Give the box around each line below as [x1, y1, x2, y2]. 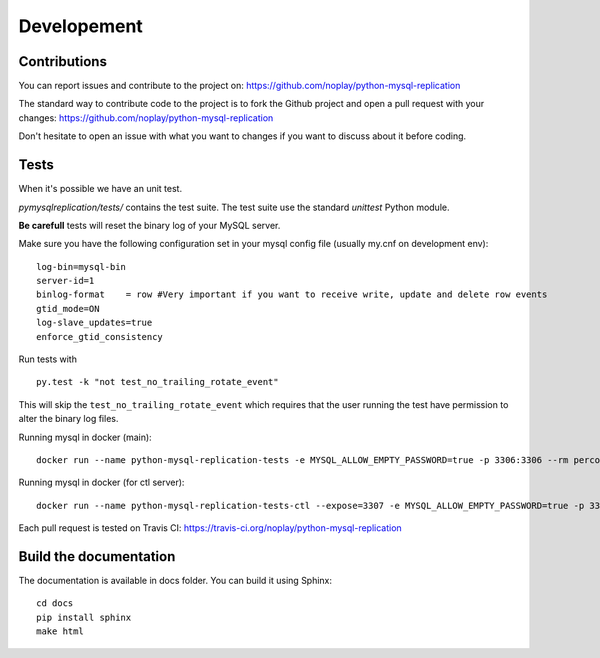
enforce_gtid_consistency [36, 331, 164, 342]
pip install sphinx [36, 611, 132, 623]
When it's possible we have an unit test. [18, 183, 183, 195]
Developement [18, 15, 144, 37]
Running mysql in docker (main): [18, 431, 152, 443]
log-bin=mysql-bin [36, 261, 127, 272]
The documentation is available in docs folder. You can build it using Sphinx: [18, 575, 333, 587]
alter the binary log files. [18, 413, 119, 425]
